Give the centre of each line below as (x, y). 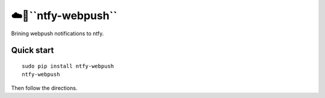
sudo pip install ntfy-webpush (68, 66)
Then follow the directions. (44, 88)
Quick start (32, 50)
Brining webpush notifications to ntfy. (57, 33)
